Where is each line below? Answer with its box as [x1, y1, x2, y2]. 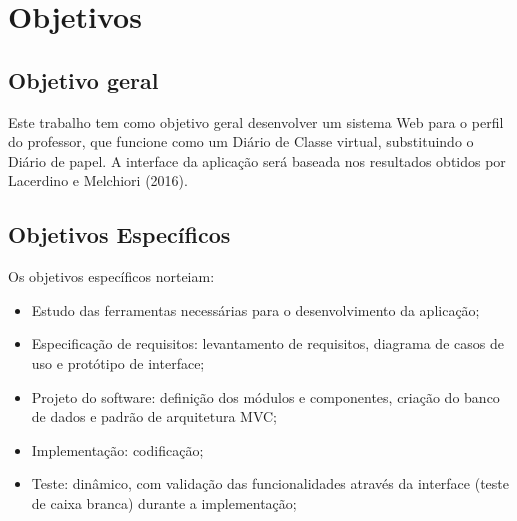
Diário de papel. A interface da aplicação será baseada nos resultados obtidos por [8, 150, 506, 171]
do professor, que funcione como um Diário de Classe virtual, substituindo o [8, 131, 474, 152]
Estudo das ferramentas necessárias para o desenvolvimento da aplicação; [31, 299, 480, 320]
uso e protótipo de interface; [31, 352, 205, 373]
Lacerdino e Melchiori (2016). [8, 170, 188, 191]
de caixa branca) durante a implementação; [31, 492, 297, 513]
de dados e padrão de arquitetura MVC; [31, 406, 278, 427]
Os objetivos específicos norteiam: [8, 266, 215, 287]
